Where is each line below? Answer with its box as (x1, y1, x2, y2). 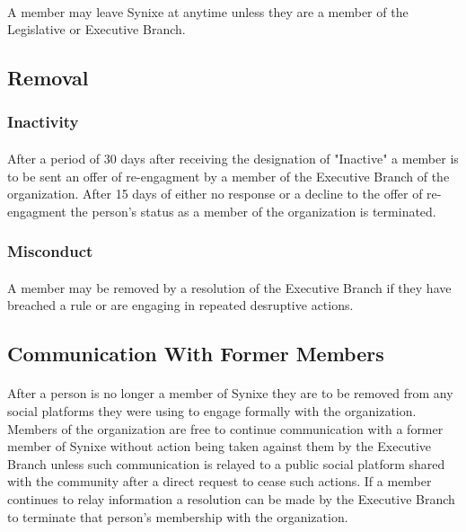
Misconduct (7, 240, 93, 262)
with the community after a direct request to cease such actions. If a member (7, 472, 432, 491)
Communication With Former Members (7, 340, 384, 368)
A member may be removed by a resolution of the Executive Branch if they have (7, 278, 452, 297)
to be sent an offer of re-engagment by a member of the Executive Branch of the (7, 166, 450, 185)
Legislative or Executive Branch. (7, 20, 186, 39)
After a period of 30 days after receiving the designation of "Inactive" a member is (7, 149, 459, 167)
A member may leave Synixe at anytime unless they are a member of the (7, 2, 409, 21)
